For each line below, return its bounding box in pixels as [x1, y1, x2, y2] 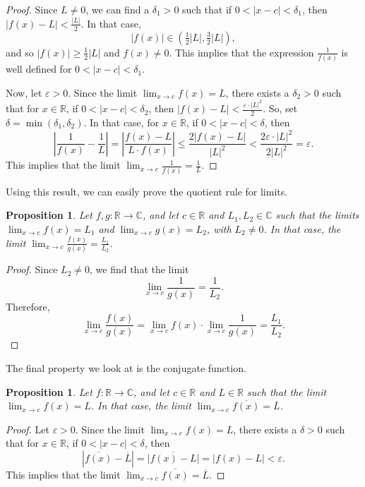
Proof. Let [6, 421, 49, 436]
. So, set [263, 101, 298, 116]
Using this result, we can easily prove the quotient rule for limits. [6, 184, 288, 198]
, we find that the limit [90, 262, 189, 277]
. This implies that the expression [169, 44, 314, 59]
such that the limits [275, 208, 359, 222]
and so [6, 44, 34, 59]
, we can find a [85, 2, 150, 16]
